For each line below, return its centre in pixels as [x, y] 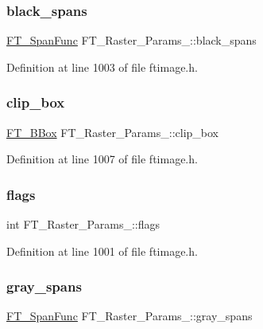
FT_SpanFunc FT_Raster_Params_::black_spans [131, 40]
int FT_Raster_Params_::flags [83, 224]
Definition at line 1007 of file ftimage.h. [102, 159]
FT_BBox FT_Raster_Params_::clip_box [113, 132]
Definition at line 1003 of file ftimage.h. [102, 67]
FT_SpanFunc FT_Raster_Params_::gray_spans [130, 316]
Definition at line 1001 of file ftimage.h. [102, 251]
